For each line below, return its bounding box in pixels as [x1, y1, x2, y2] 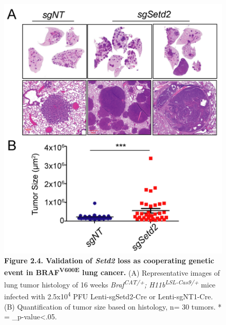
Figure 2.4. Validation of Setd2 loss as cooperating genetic [4, 255, 214, 266]
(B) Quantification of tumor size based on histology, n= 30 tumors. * [4, 301, 222, 312]
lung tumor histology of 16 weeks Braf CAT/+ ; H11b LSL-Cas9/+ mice [4, 278, 216, 290]
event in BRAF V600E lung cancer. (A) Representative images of [4, 265, 220, 278]
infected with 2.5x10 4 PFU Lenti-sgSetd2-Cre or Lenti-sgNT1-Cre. [4, 290, 213, 301]
